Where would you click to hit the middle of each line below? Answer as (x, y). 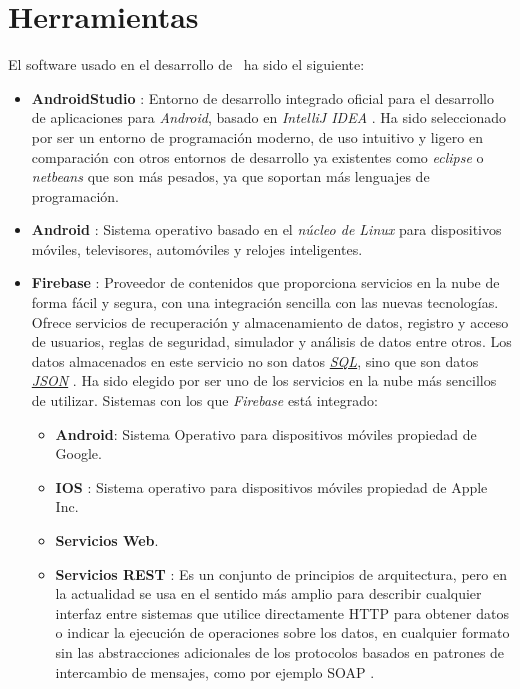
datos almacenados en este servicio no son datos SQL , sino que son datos (255, 360)
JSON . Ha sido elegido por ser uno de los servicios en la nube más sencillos (264, 380)
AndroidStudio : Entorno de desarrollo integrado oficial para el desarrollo (263, 97)
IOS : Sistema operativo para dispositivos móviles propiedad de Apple (271, 486)
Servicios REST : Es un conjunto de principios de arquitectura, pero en (281, 573)
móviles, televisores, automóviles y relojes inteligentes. (197, 248)
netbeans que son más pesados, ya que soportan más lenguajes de (230, 176)
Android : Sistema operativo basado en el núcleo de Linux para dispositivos (266, 229)
